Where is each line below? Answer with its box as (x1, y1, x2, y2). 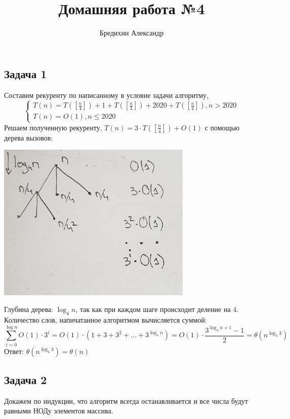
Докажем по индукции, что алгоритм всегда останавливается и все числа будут (4, 395, 248, 406)
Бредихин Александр (99, 27, 164, 38)
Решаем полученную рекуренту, (4, 122, 102, 132)
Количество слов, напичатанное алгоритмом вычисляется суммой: (4, 314, 207, 325)
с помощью (204, 122, 240, 132)
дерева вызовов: (4, 132, 53, 143)
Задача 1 (4, 65, 47, 81)
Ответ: (4, 345, 24, 356)
